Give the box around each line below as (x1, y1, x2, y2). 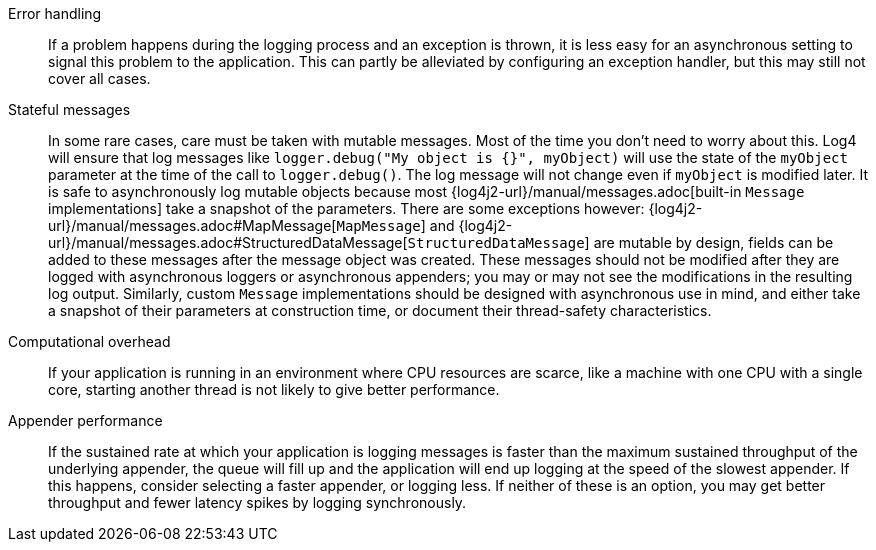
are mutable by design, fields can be (593, 234, 834, 251)
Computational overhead (8, 333, 171, 350)
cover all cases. (48, 70, 151, 87)
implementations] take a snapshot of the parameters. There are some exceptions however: (48, 200, 645, 217)
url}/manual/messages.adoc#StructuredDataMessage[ (48, 234, 408, 251)
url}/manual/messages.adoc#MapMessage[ (48, 217, 337, 234)
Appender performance (8, 412, 163, 429)
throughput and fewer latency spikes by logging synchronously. (48, 494, 467, 511)
